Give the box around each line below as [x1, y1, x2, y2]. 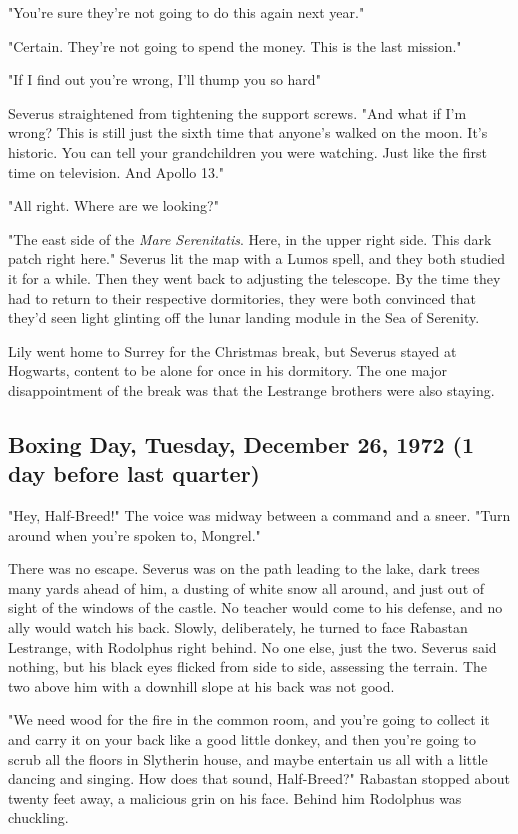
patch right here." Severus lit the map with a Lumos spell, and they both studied [8, 248, 506, 269]
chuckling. [8, 807, 69, 828]
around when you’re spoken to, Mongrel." [8, 524, 261, 545]
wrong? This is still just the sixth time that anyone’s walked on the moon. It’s [8, 122, 488, 143]
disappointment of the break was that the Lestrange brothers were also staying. [8, 379, 495, 400]
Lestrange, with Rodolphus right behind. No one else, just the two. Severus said [8, 636, 497, 657]
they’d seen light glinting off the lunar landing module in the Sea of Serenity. [8, 307, 480, 328]
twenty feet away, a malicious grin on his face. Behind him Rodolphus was [8, 787, 462, 808]
